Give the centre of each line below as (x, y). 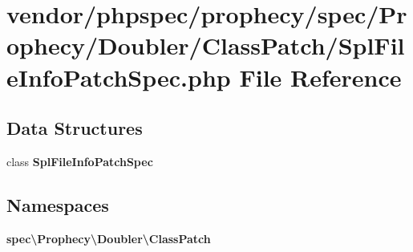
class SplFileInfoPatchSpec (80, 161)
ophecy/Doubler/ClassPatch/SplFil (206, 45)
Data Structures (75, 128)
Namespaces (58, 204)
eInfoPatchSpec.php (119, 77)
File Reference (320, 77)
